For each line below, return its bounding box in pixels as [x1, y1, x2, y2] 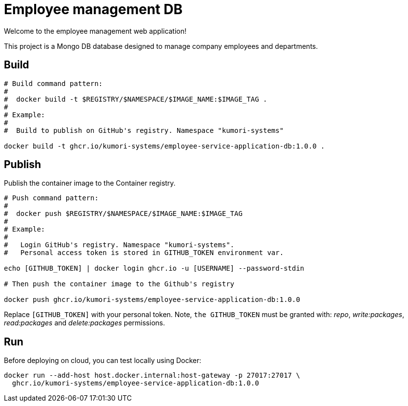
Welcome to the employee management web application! [4, 26, 187, 35]
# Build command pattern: [4, 79, 103, 87]
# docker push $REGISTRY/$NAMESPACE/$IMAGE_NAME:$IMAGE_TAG [4, 210, 243, 218]
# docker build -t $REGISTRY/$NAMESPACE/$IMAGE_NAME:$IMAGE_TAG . [4, 95, 267, 103]
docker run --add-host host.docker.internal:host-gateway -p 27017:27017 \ [4, 371, 300, 380]
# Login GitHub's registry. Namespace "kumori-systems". [4, 241, 235, 249]
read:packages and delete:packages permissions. [4, 319, 165, 327]
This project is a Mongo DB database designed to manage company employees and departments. [4, 42, 318, 50]
